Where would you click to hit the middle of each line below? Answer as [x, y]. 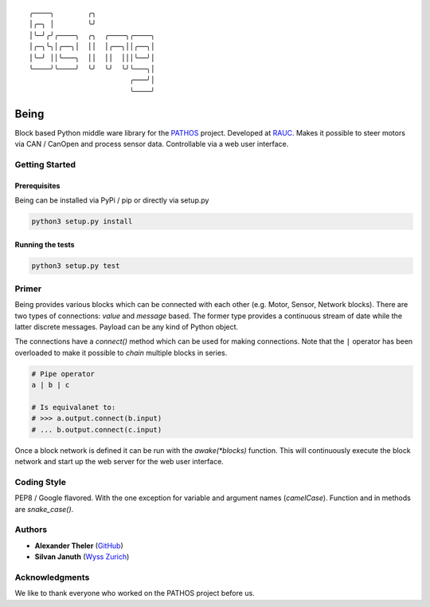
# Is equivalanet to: [74, 407]
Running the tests [45, 244]
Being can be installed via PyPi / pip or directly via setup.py [112, 200]
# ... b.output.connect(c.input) [97, 430]
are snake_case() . [44, 509]
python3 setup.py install [82, 221]
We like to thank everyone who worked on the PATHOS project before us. [135, 593]
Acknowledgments [52, 577]
